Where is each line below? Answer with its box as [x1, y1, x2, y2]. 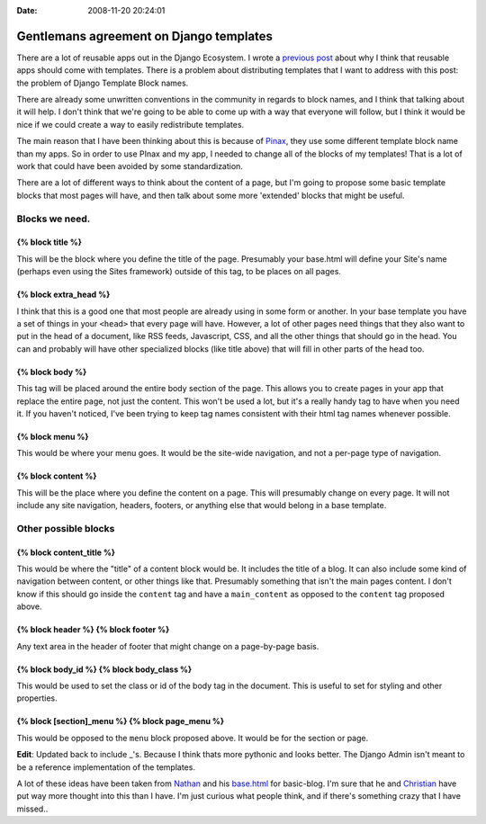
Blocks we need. [16, 212, 91, 225]
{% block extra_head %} [16, 289, 111, 300]
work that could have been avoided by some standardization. [16, 161, 243, 172]
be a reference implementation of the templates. [16, 761, 195, 773]
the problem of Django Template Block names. [16, 77, 189, 88]
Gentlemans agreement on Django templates [16, 28, 274, 44]
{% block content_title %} [16, 547, 116, 558]
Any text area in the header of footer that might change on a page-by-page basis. [16, 640, 319, 651]
